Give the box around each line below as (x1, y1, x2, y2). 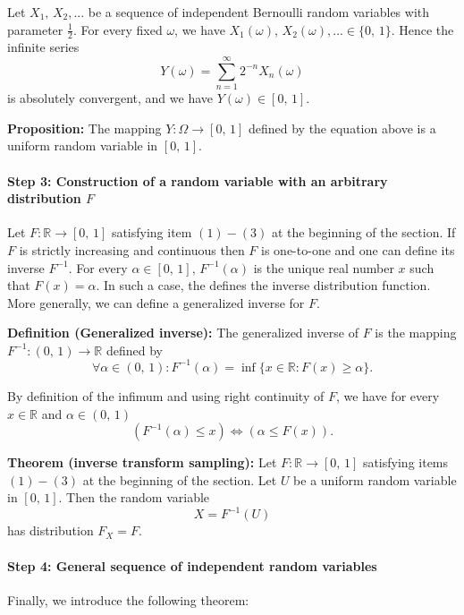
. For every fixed (72, 20, 163, 38)
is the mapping (375, 323, 457, 342)
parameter (7, 20, 63, 38)
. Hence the (391, 20, 454, 38)
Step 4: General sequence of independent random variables (7, 556, 377, 575)
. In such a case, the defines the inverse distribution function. (96, 276, 431, 295)
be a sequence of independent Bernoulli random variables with (88, 3, 430, 21)
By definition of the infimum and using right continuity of (7, 386, 325, 405)
